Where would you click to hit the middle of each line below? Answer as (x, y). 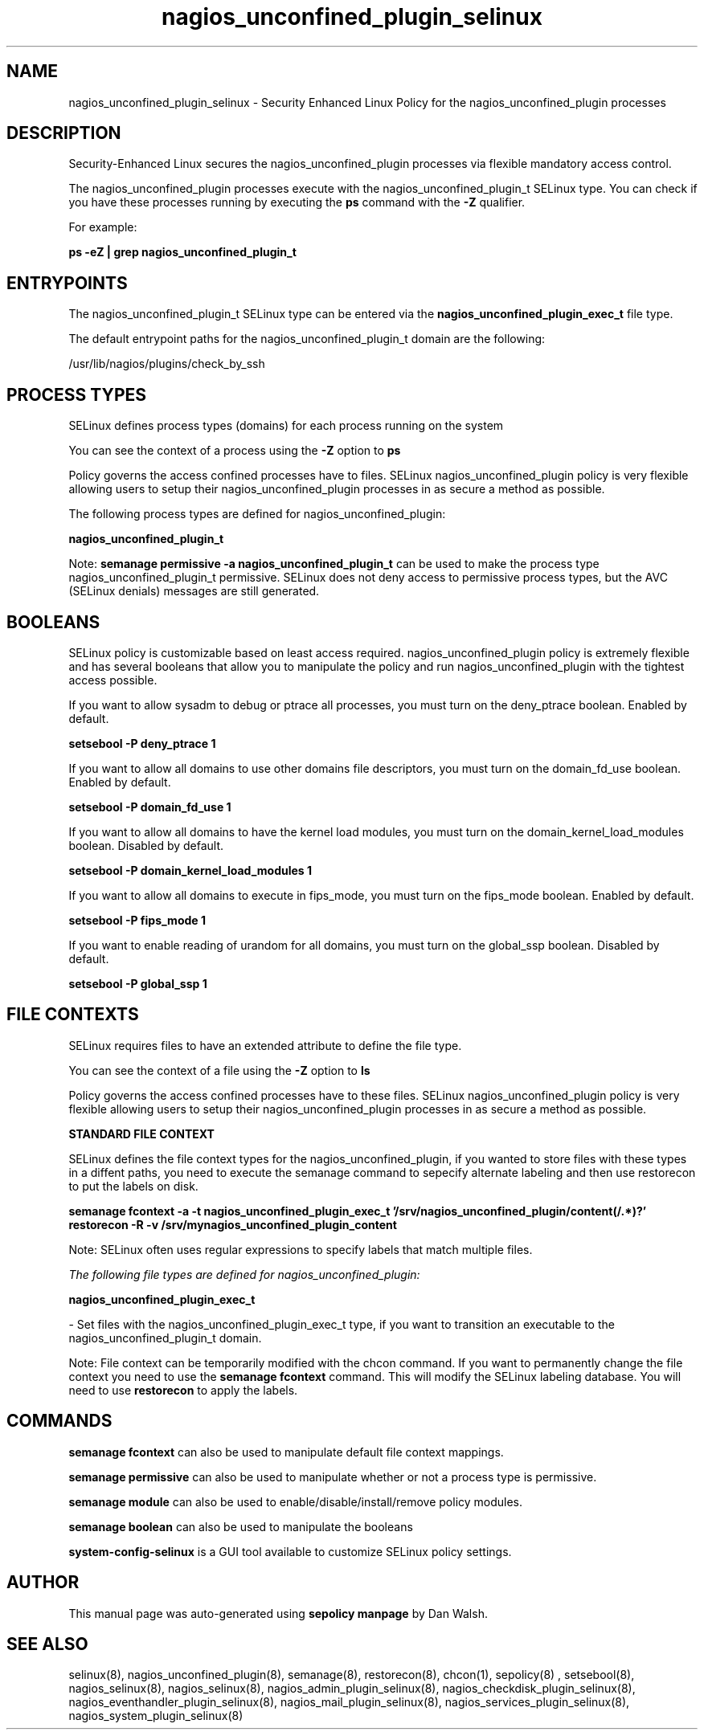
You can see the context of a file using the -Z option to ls (219, 1070)
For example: (103, 227)
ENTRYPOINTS (67, 283)
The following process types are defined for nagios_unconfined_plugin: (257, 514)
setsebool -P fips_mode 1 (137, 920)
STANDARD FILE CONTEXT (141, 1134)
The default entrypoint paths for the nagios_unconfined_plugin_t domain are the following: (307, 339)
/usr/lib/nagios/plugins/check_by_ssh (167, 364)
